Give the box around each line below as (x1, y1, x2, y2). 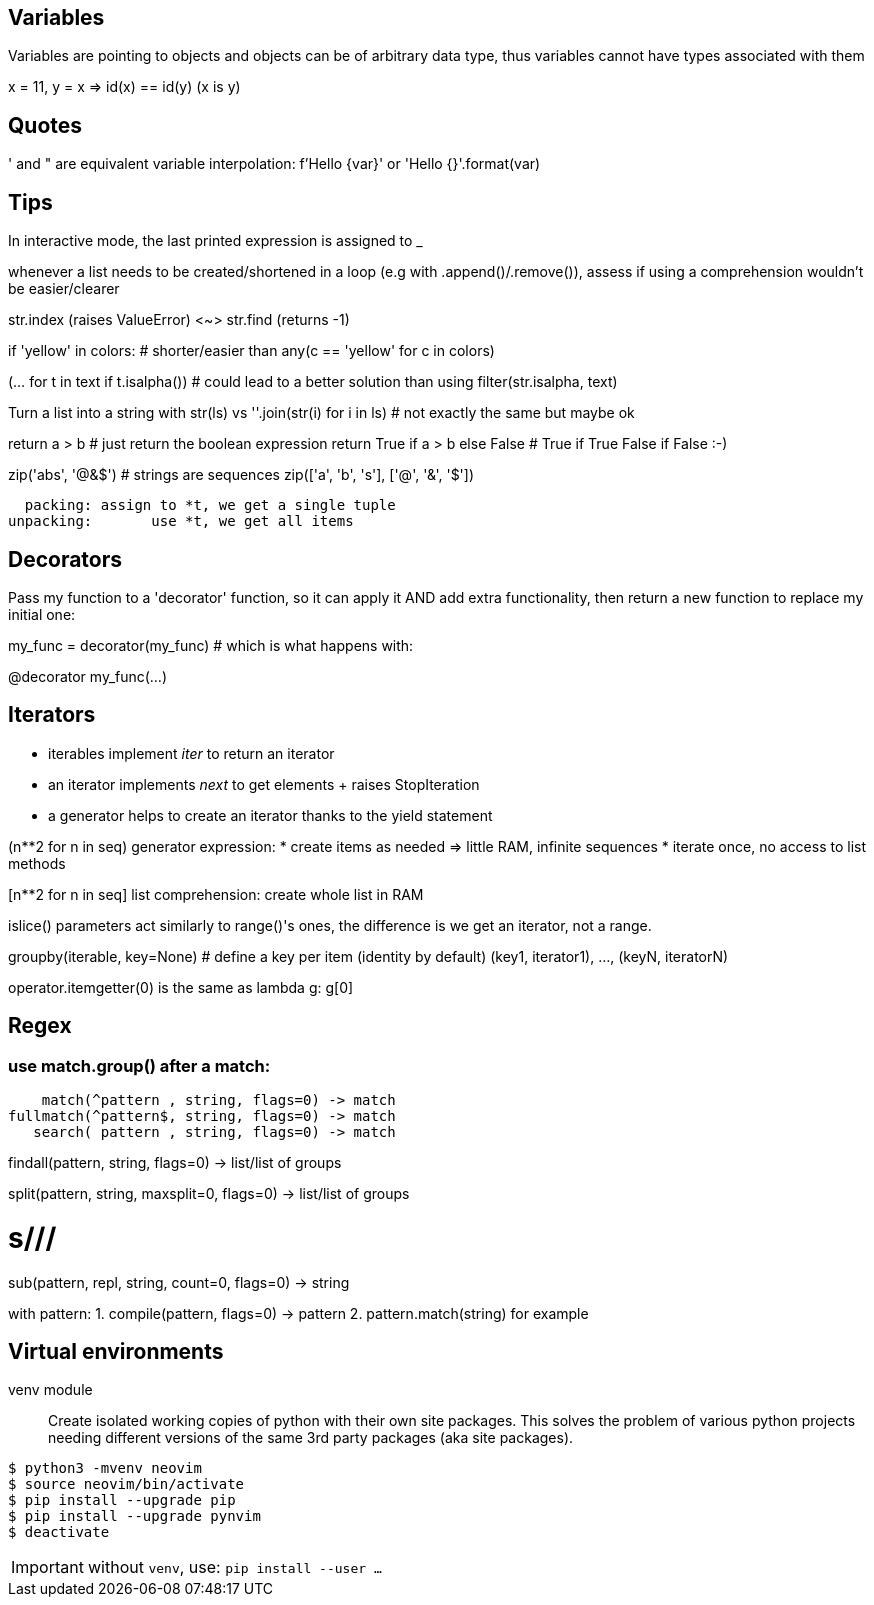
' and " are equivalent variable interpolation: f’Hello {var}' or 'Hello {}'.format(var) (8, 155, 541, 173)
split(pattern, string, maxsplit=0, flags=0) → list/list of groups (8, 1185, 410, 1203)
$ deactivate (8, 1524, 110, 1541)
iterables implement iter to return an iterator (48, 744, 335, 762)
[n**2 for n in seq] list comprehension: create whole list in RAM (8, 885, 424, 903)
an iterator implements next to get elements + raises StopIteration (48, 775, 480, 793)
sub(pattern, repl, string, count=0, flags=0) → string (8, 1273, 350, 1291)
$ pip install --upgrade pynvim (8, 1508, 261, 1525)
